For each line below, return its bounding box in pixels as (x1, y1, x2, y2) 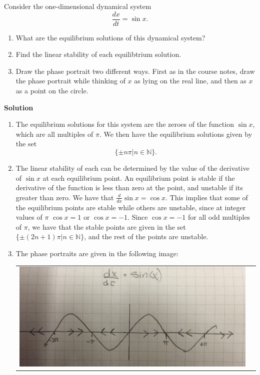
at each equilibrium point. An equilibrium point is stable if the (42, 172, 235, 183)
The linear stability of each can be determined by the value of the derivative (15, 163, 249, 173)
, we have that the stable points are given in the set (27, 221, 186, 232)
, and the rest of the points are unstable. (84, 231, 208, 242)
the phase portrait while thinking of (15, 75, 125, 86)
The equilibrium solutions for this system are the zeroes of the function (15, 119, 234, 129)
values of (15, 212, 42, 222)
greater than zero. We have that (15, 192, 114, 202)
